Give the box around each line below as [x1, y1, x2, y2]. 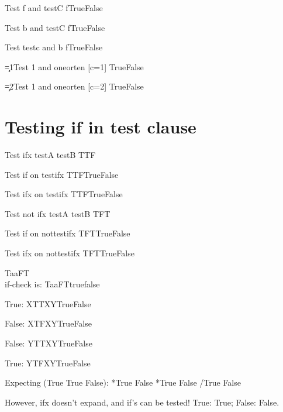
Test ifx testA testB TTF [5, 149, 96, 161]
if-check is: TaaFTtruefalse [5, 278, 100, 290]
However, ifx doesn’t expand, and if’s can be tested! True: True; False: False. [5, 396, 279, 408]
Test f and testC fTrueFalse [5, 2, 103, 13]
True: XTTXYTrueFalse [5, 297, 91, 310]
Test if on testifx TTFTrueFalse [5, 168, 119, 180]
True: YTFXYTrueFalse [5, 356, 91, 369]
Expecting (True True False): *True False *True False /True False [5, 376, 241, 389]
